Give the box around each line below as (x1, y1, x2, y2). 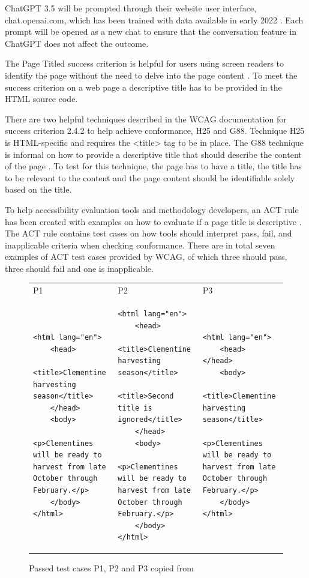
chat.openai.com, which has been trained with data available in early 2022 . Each (5, 13, 304, 26)
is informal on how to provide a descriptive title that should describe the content (5, 148, 302, 160)
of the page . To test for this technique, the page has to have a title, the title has (5, 160, 302, 172)
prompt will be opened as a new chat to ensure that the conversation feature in (5, 25, 297, 38)
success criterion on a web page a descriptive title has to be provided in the (5, 80, 282, 93)
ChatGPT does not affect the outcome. (5, 37, 149, 49)
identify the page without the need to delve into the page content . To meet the (5, 68, 298, 81)
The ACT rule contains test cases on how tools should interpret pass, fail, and (5, 227, 292, 239)
